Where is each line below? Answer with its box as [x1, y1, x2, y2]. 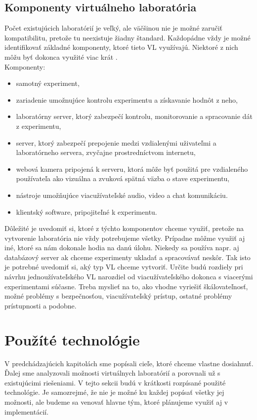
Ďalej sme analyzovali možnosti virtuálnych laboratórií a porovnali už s [4, 368, 220, 378]
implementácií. [4, 406, 49, 417]
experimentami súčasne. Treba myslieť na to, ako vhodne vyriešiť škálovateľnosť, [4, 281, 248, 291]
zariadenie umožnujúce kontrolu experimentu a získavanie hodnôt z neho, [16, 94, 238, 105]
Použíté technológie [4, 329, 140, 349]
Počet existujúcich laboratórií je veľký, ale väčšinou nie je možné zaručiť [4, 23, 223, 33]
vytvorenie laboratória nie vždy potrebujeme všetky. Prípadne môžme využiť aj [4, 232, 245, 243]
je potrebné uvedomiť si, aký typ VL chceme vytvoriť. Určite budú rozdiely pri [4, 262, 243, 272]
